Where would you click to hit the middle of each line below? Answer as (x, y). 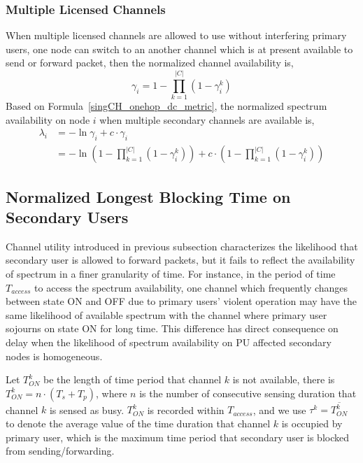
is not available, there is (284, 379)
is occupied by (312, 423)
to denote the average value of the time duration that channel (138, 423)
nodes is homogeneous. (54, 356)
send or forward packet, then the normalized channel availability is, (150, 63)
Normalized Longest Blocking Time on (148, 196)
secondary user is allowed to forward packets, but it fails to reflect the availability (180, 260)
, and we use (279, 409)
